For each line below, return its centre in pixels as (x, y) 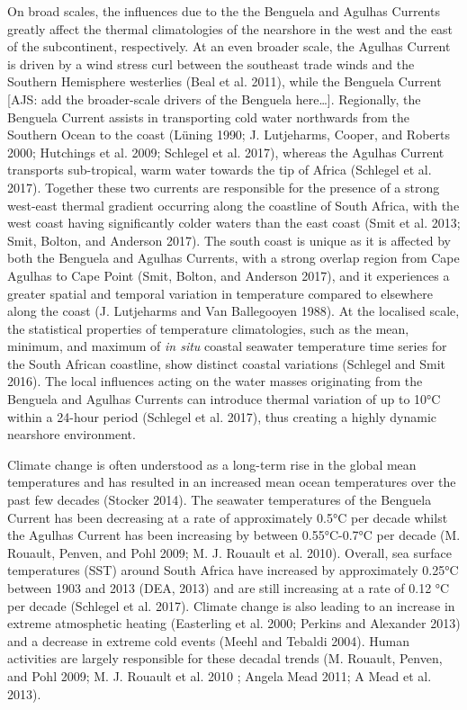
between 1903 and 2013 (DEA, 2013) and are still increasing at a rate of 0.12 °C (229, 588)
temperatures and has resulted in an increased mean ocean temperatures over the (232, 482)
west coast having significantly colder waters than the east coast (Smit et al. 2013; (234, 223)
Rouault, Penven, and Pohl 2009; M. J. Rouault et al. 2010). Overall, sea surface (229, 552)
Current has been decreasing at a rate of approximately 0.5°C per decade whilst (228, 517)
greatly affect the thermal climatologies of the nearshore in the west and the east (230, 28)
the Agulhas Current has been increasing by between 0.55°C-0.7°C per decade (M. (234, 535)
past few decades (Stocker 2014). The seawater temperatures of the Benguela (220, 500)
